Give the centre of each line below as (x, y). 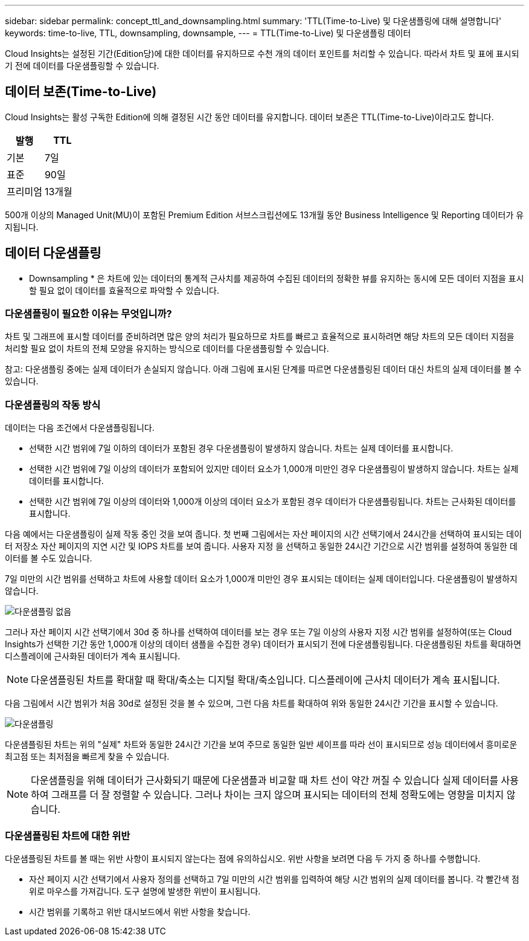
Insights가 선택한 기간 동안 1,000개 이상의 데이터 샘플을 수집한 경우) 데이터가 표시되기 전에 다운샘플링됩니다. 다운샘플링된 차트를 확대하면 (263, 644)
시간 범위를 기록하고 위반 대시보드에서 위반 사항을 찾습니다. (140, 911)
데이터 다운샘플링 (53, 253)
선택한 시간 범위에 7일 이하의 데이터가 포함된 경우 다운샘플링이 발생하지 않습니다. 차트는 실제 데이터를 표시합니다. (241, 448)
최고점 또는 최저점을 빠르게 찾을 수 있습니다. (87, 757)
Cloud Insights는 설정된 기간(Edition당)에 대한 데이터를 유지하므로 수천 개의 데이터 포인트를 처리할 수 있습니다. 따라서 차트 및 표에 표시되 (262, 53)
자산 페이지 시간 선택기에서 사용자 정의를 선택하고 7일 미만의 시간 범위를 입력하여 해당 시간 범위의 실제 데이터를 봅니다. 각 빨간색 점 (274, 879)
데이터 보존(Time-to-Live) (81, 92)
